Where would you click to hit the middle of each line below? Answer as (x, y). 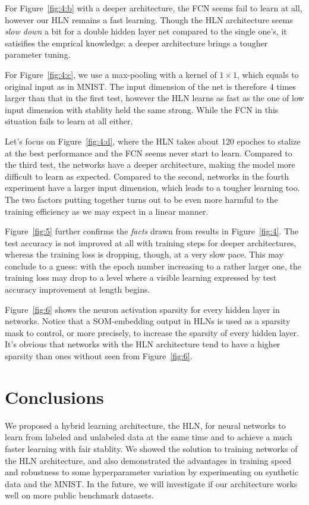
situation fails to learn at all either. (69, 121)
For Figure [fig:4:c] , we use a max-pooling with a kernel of (111, 74)
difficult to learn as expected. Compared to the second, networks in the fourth (147, 176)
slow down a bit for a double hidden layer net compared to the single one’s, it (146, 31)
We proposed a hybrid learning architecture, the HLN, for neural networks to (145, 425)
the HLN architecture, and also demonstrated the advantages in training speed (148, 460)
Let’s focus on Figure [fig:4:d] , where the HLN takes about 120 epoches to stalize (153, 141)
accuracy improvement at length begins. (78, 289)
